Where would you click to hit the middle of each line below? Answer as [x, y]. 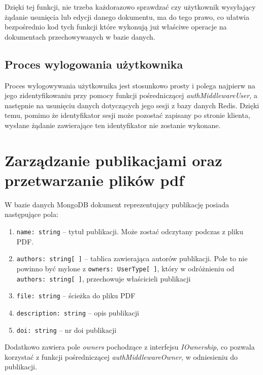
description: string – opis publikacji [78, 312]
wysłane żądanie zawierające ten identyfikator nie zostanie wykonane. [113, 125]
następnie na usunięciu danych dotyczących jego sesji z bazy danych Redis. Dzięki [132, 105]
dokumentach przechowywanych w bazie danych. [80, 36]
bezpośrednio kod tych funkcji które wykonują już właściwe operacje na [116, 27]
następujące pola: [31, 214]
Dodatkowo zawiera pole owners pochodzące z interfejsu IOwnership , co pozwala [130, 347]
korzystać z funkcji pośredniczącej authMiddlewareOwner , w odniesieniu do [121, 356]
